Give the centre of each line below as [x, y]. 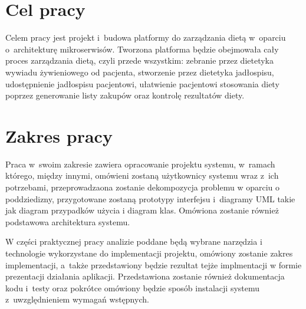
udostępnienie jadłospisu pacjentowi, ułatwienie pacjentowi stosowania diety [142, 83]
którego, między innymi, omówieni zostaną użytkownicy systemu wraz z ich [142, 175]
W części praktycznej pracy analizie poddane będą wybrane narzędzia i [134, 241]
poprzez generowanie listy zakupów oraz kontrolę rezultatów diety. [125, 95]
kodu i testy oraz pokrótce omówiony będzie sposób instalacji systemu [133, 287]
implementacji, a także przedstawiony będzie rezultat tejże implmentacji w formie [154, 264]
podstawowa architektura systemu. [68, 221]
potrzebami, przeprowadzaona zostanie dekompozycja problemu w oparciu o [142, 187]
